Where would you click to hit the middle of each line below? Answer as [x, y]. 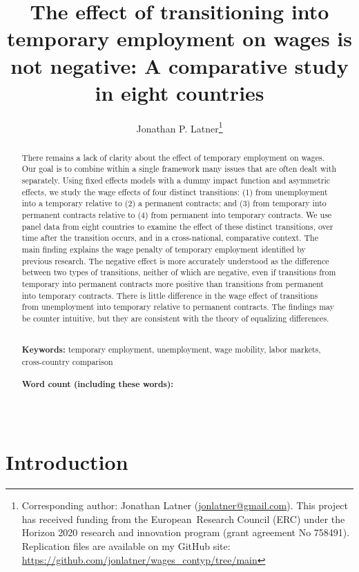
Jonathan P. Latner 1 [179, 127]
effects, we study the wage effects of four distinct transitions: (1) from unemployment [175, 191]
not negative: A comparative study [179, 65]
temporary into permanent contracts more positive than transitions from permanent [173, 283]
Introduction [67, 462]
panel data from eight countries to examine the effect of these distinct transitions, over [177, 226]
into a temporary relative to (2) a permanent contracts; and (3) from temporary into [174, 203]
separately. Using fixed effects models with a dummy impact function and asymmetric [176, 180]
